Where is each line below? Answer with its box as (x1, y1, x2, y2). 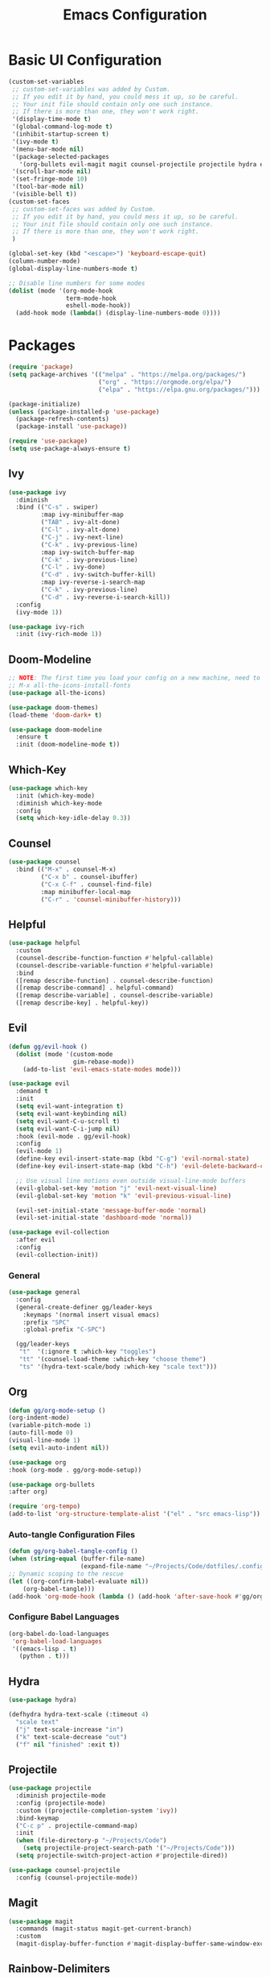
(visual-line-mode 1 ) (8, 1437, 81, 1445)
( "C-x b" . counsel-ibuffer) (40, 872, 138, 880)
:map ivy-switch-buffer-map (40, 548, 135, 556)
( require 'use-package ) (8, 437, 88, 445)
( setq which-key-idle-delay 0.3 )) (15, 814, 131, 822)
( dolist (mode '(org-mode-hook (8, 286, 113, 295)
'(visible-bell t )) (11, 190, 78, 198)
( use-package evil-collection (8, 1228, 110, 1237)
